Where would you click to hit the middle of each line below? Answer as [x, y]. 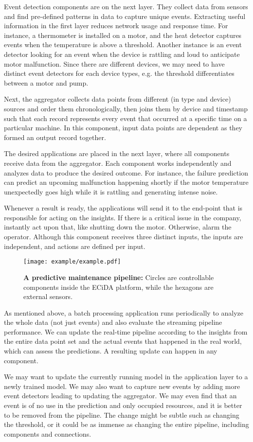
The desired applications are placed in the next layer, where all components [117, 153]
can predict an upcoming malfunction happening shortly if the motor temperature [126, 182]
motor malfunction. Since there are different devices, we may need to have [114, 63]
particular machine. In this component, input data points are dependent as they [123, 128]
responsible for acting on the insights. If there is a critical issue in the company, [123, 217]
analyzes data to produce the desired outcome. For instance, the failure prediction [126, 172]
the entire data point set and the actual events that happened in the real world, [123, 341]
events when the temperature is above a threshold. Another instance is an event [123, 44]
